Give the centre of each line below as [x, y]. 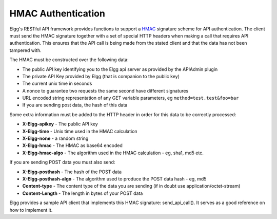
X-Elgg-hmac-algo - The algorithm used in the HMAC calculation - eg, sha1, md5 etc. [113, 153]
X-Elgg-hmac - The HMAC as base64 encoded [72, 145]
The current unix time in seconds [57, 84]
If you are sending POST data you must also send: [62, 162]
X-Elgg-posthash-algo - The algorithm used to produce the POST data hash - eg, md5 [114, 179]
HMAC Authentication [57, 13]
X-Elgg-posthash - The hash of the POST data [72, 172]
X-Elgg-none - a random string [55, 138]
